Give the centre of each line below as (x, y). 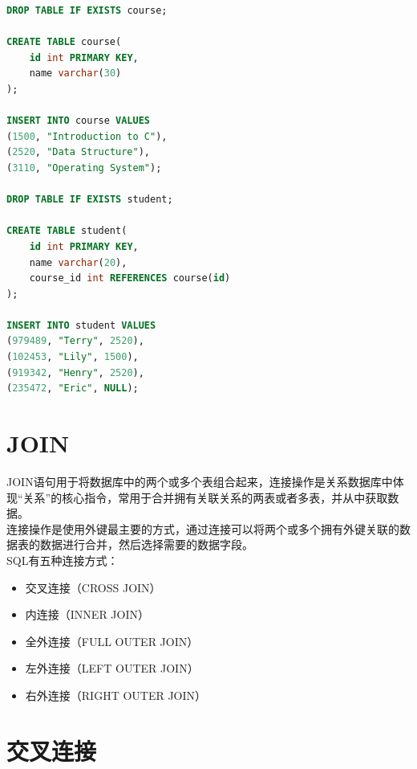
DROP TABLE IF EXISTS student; (90, 200)
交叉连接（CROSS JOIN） (93, 587)
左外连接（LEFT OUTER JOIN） (112, 668)
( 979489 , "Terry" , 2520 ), (75, 341)
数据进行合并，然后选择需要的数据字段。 (146, 544)
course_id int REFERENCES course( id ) (130, 278)
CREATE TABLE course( (64, 42)
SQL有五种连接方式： (63, 560)
